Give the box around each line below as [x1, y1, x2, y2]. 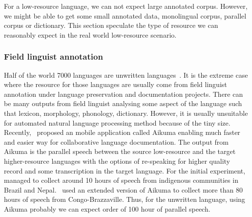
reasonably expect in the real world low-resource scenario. [4, 29, 177, 40]
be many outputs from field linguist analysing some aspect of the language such [4, 98, 242, 108]
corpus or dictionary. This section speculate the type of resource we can [4, 20, 218, 30]
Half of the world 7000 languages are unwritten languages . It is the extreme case [4, 69, 248, 80]
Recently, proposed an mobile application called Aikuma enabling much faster [4, 127, 240, 137]
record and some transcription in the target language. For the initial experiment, [4, 165, 246, 175]
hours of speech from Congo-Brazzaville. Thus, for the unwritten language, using [4, 194, 245, 204]
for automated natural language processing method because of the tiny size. [4, 117, 231, 128]
